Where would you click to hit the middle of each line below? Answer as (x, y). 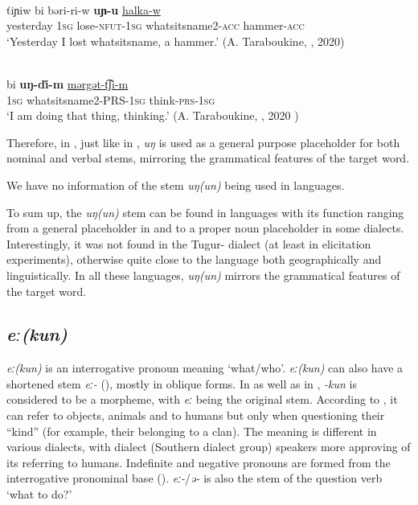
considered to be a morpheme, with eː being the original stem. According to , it (202, 399)
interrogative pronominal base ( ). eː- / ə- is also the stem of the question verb (195, 478)
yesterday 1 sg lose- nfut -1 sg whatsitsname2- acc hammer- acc (156, 25)
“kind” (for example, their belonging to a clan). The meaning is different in (192, 431)
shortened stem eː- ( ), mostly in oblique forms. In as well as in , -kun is (182, 383)
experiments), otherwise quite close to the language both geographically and (194, 259)
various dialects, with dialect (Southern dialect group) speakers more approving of (209, 447)
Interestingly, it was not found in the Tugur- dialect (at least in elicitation (189, 243)
